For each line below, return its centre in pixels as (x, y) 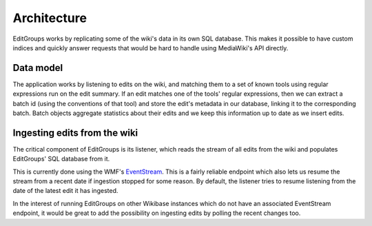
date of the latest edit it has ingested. (65, 191)
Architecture (50, 18)
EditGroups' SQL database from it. (61, 159)
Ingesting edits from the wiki (75, 133)
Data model (38, 68)
